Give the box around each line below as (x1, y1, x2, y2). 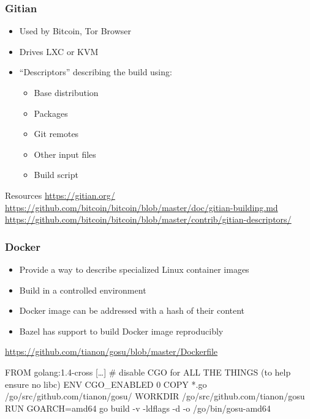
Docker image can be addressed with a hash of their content (19, 304, 245, 317)
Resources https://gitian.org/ (5, 188, 115, 201)
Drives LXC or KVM (19, 45, 99, 57)
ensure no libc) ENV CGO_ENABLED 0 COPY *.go (5, 377, 207, 390)
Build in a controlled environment (19, 283, 146, 296)
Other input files (34, 147, 96, 160)
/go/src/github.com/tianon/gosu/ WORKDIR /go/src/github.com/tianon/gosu (5, 390, 305, 402)
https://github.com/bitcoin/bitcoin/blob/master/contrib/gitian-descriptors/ (5, 213, 292, 226)
